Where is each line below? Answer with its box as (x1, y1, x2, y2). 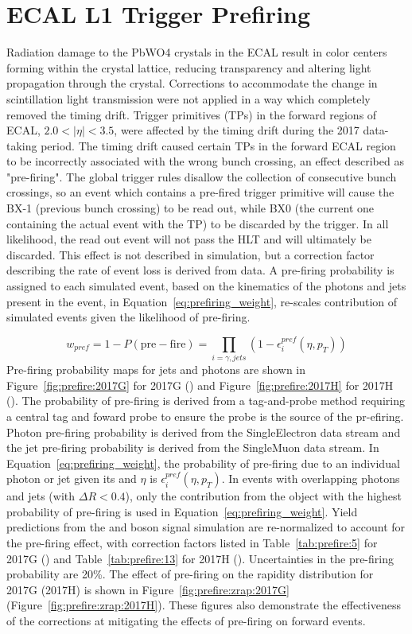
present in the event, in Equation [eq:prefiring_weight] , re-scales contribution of (6, 293, 398, 309)
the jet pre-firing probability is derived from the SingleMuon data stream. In (6, 439, 379, 456)
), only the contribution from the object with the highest (125, 488, 402, 504)
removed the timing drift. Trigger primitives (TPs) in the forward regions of (6, 106, 377, 123)
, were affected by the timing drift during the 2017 (114, 122, 360, 138)
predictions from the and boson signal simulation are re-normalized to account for (6, 519, 406, 535)
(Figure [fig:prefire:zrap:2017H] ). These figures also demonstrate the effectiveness (6, 597, 401, 613)
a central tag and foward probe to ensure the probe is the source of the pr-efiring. (6, 407, 404, 424)
